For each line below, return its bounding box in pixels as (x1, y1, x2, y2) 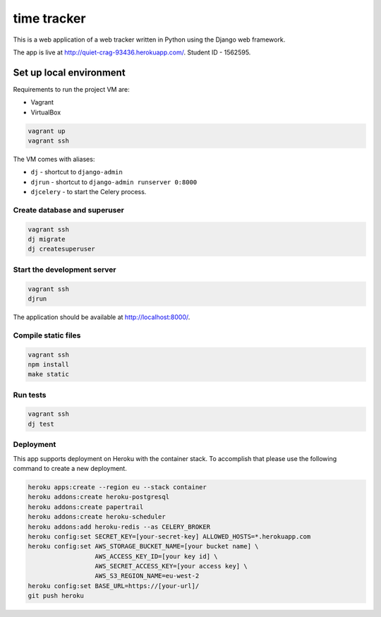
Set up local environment (13, 66, 126, 78)
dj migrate (28, 235, 66, 244)
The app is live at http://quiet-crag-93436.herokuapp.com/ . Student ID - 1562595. (13, 48, 251, 56)
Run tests (13, 390, 47, 400)
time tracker (13, 11, 86, 26)
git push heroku (28, 592, 85, 600)
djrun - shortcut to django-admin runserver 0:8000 (30, 177, 198, 186)
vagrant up (28, 127, 66, 135)
